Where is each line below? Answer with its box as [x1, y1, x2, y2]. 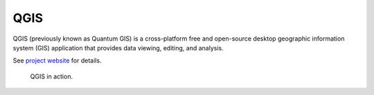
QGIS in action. [30, 72, 73, 81]
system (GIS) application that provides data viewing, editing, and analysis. [12, 43, 224, 52]
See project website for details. [12, 56, 102, 65]
